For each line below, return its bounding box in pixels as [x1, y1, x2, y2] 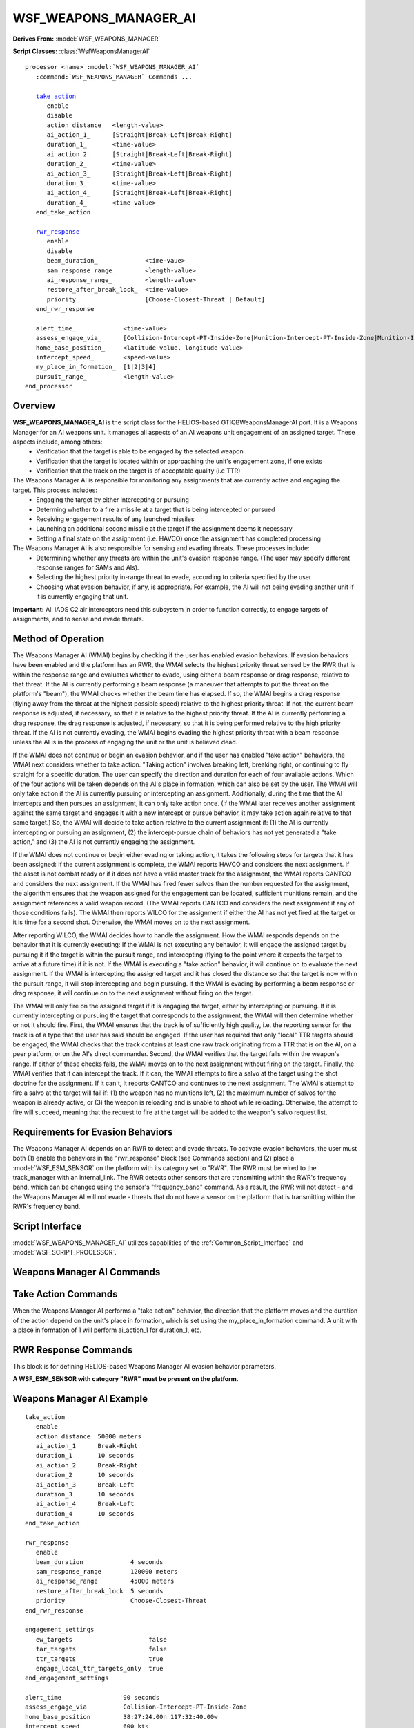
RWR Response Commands [12, 1344, 133, 1355]
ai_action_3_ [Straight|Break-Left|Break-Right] [46, 169, 233, 178]
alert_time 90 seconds [25, 1693, 160, 1702]
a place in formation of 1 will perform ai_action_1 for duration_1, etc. [12, 1326, 202, 1334]
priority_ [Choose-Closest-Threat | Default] [46, 295, 266, 303]
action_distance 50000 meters [35, 1432, 141, 1440]
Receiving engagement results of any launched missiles [36, 515, 195, 523]
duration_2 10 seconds [35, 1471, 135, 1479]
